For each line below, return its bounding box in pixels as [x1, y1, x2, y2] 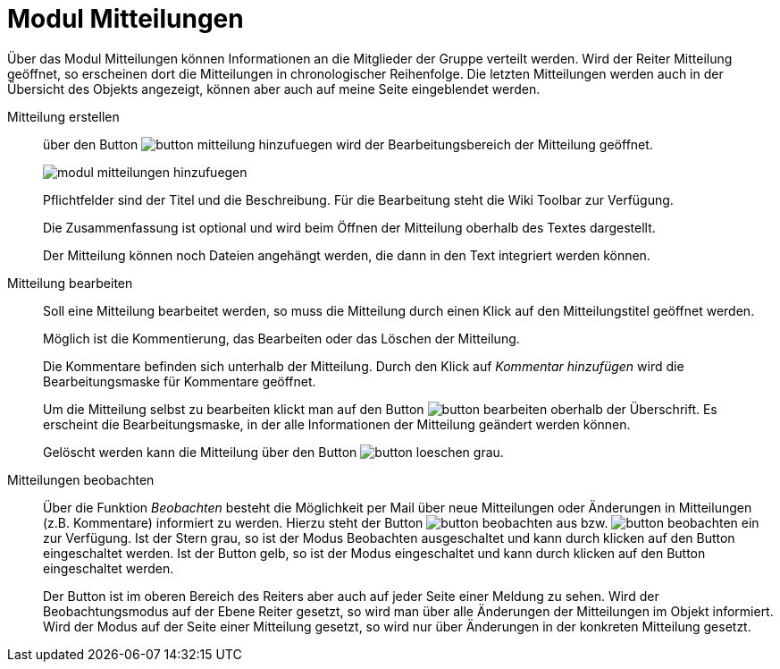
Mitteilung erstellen [7, 108, 120, 124]
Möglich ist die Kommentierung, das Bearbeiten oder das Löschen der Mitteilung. [43, 330, 520, 346]
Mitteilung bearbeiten [7, 275, 133, 291]
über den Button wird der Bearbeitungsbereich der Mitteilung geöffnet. [43, 136, 653, 152]
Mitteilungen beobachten [7, 471, 155, 487]
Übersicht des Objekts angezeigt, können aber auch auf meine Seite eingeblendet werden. [7, 80, 541, 97]
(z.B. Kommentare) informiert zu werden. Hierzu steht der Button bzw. [43, 514, 608, 530]
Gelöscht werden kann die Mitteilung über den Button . [43, 444, 504, 460]
